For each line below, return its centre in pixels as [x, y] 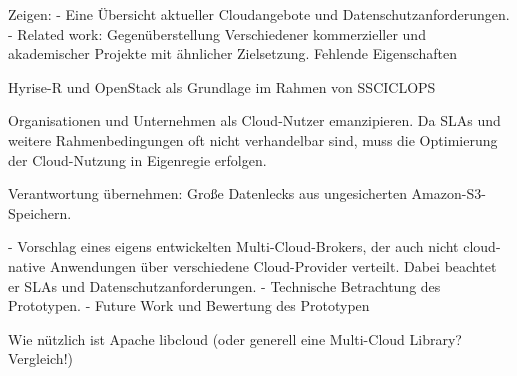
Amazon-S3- [448, 193]
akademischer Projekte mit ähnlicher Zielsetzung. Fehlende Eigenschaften [232, 53]
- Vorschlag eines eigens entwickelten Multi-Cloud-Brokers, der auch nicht [233, 246]
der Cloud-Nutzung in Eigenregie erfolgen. [137, 159]
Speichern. [40, 212]
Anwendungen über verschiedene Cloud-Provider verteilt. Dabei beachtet [273, 265]
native [27, 265]
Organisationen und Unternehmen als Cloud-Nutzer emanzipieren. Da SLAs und [254, 120]
